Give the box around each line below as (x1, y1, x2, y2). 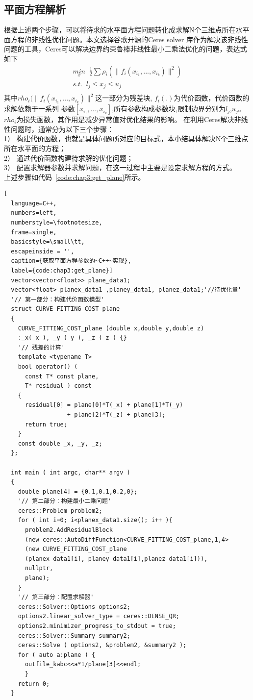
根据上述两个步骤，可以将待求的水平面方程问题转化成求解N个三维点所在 (4, 25, 236, 35)
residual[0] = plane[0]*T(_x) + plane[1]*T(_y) (25, 401, 183, 409)
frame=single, (11, 228, 57, 236)
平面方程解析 (4, 1, 66, 17)
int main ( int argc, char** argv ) (11, 469, 130, 476)
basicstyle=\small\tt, (11, 238, 85, 246)
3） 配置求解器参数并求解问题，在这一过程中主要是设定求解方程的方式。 (4, 162, 236, 173)
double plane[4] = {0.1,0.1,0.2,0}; (18, 488, 138, 495)
